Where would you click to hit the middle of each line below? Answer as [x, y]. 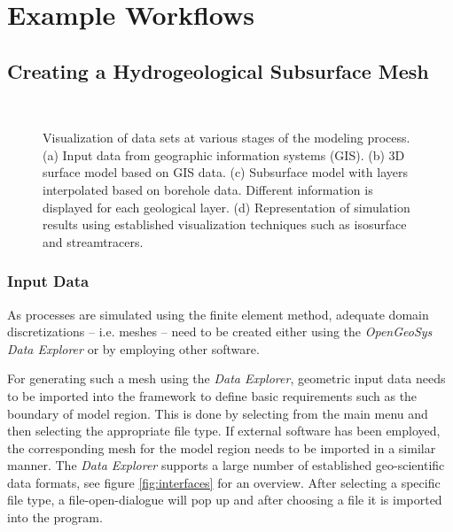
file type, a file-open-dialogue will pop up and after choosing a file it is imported [225, 500]
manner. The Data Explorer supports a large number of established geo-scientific [226, 465]
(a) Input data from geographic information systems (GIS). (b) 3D [224, 154]
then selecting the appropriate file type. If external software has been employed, [224, 431]
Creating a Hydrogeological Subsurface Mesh [218, 70]
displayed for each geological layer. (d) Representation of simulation [226, 207]
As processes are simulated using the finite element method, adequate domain [218, 314]
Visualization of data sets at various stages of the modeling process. [226, 138]
